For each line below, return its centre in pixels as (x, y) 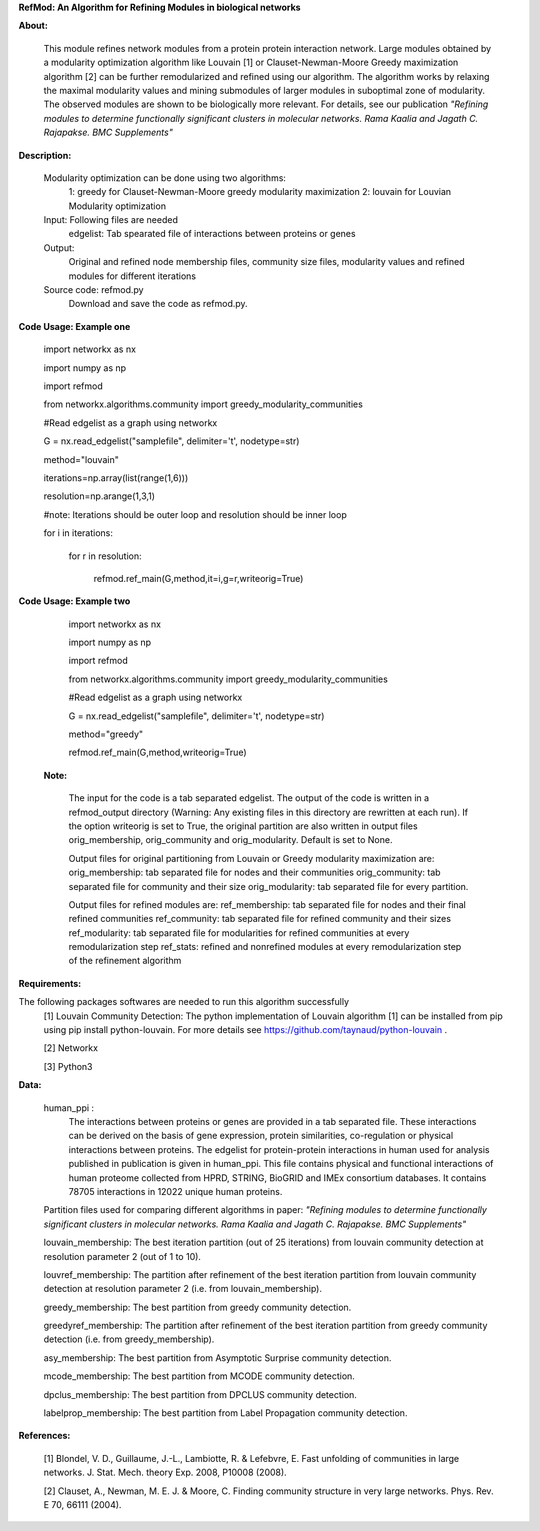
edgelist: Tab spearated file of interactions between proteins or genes (212, 234)
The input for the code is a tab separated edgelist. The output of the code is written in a (249, 798)
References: (44, 1436)
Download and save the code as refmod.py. (158, 304)
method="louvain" (81, 459)
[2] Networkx (71, 1048)
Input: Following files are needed (111, 220)
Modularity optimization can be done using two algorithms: (165, 177)
